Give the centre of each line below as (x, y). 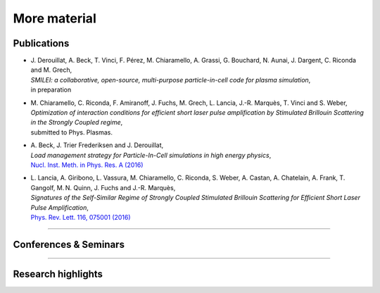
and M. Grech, (51, 70)
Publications (41, 43)
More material (55, 18)
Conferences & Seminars (69, 244)
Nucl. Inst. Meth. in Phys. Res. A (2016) (87, 165)
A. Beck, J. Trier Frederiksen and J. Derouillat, (97, 145)
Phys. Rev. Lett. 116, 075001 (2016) (81, 217)
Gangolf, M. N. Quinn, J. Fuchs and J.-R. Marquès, (103, 187)
